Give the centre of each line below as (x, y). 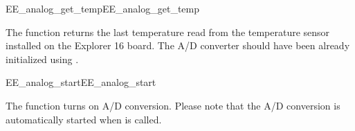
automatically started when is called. (84, 119)
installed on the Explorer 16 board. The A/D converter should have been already (178, 45)
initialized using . (42, 59)
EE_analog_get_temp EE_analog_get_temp (103, 8)
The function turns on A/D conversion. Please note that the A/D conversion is (173, 105)
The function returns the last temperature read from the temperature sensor (168, 32)
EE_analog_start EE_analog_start (81, 82)
